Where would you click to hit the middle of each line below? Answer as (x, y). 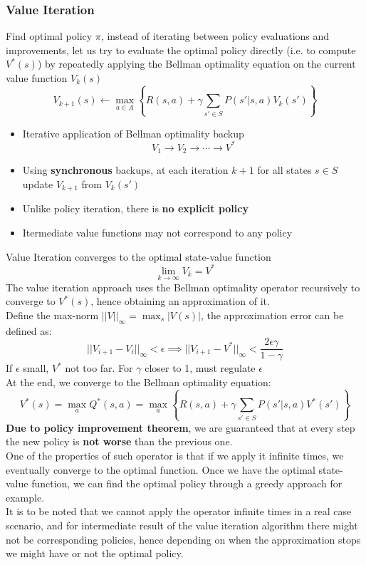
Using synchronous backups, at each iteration (125, 170)
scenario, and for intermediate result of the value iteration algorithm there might (182, 525)
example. (25, 497)
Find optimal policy (49, 36)
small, (36, 368)
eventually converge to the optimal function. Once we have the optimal (161, 469)
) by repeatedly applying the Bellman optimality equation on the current (197, 64)
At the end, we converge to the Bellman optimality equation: (138, 382)
